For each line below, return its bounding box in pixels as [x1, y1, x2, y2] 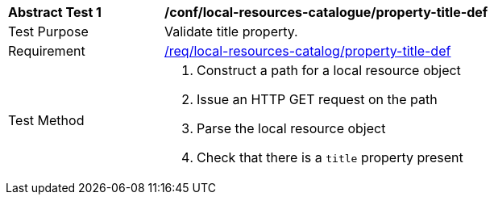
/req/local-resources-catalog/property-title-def [164, 43, 451, 59]
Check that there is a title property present [197, 149, 463, 165]
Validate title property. [164, 23, 298, 40]
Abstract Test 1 [8, 4, 102, 20]
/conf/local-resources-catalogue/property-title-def [164, 4, 488, 20]
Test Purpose [8, 23, 89, 40]
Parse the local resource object [197, 120, 386, 136]
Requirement [8, 43, 85, 59]
